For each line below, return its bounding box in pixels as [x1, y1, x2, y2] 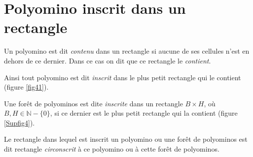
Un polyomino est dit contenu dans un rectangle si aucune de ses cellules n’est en [4, 46, 250, 56]
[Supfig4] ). [4, 117, 35, 127]
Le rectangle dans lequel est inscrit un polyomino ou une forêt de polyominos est [4, 134, 248, 144]
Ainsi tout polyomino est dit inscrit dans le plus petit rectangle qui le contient [4, 72, 241, 82]
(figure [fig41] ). [4, 82, 49, 92]
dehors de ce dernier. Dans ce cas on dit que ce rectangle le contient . [4, 55, 211, 65]
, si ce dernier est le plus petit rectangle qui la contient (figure [50, 108, 238, 118]
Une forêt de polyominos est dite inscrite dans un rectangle [4, 98, 183, 108]
